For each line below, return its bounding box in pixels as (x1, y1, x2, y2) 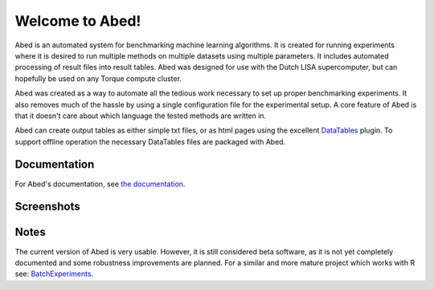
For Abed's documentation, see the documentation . (14, 179, 186, 189)
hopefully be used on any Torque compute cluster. (14, 73, 182, 83)
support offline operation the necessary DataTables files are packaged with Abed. (14, 136, 286, 146)
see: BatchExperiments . (14, 269, 94, 279)
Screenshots (14, 200, 80, 214)
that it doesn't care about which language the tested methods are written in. (14, 111, 267, 120)
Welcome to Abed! (14, 12, 141, 30)
